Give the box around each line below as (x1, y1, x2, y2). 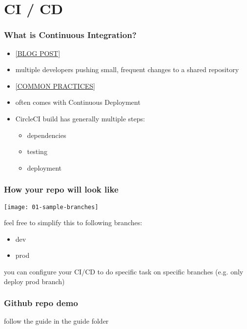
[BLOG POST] (15, 48, 61, 58)
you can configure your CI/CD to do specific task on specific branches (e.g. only (4, 267, 244, 276)
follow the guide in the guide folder (4, 316, 109, 326)
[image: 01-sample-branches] (4, 203, 99, 211)
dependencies (27, 130, 66, 140)
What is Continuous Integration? (4, 29, 137, 41)
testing (27, 146, 47, 156)
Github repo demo (4, 297, 78, 309)
